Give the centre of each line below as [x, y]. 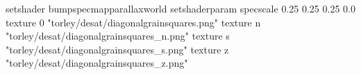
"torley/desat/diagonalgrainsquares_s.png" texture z [117, 49]
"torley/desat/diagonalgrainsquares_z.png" [97, 63]
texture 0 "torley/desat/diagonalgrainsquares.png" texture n [133, 22]
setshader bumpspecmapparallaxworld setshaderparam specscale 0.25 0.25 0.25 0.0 [180, 8]
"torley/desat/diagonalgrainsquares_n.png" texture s [118, 36]
